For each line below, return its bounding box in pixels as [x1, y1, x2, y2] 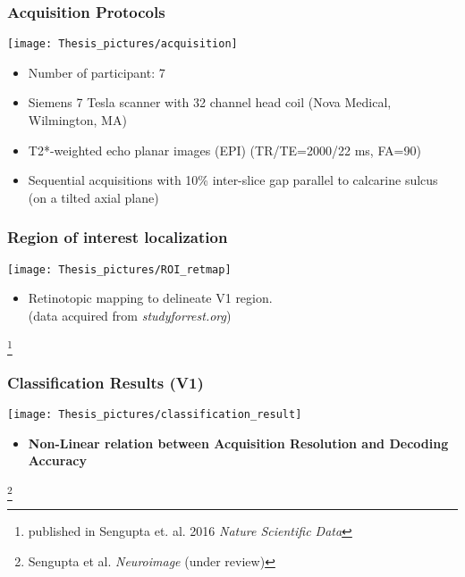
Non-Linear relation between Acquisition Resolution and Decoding [28, 433, 449, 452]
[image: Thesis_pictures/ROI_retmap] [7, 263, 232, 276]
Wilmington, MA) [28, 111, 127, 130]
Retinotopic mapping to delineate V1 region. [28, 288, 273, 307]
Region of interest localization [7, 226, 228, 248]
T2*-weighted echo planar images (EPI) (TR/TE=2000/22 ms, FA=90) [28, 140, 421, 159]
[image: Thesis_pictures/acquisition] [7, 38, 238, 51]
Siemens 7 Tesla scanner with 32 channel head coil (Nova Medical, [28, 93, 392, 112]
